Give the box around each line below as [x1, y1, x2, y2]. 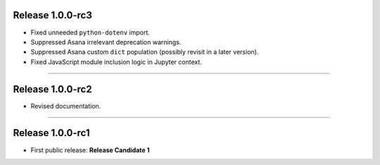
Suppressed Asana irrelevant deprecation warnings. [30, 37, 182, 46]
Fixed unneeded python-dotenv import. [30, 28, 151, 37]
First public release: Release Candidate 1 [30, 145, 150, 154]
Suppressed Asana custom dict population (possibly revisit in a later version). [30, 48, 259, 56]
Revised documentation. [30, 102, 101, 110]
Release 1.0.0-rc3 [13, 9, 93, 21]
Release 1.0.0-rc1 [13, 127, 91, 139]
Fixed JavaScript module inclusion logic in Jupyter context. [30, 57, 202, 66]
